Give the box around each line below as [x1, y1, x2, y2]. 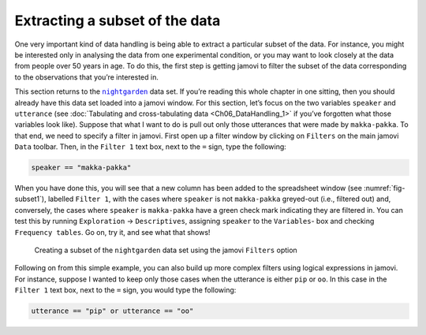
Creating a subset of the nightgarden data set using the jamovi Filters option [34, 245, 297, 255]
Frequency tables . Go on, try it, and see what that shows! [14, 227, 211, 236]
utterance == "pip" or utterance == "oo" [31, 307, 194, 315]
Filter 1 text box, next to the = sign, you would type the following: [14, 285, 237, 295]
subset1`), [14, 194, 47, 204]
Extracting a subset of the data [14, 12, 221, 29]
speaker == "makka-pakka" [31, 163, 132, 173]
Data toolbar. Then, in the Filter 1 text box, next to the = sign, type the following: [14, 142, 287, 151]
